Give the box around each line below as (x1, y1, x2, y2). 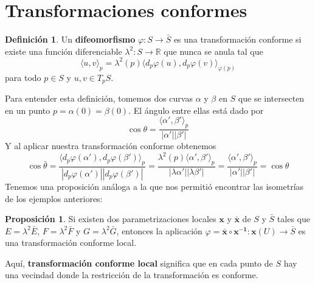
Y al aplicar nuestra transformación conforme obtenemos (5, 139, 216, 152)
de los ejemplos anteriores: (5, 192, 103, 204)
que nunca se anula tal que (164, 44, 263, 57)
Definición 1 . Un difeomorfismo (5, 33, 136, 46)
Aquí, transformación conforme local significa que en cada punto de (5, 256, 273, 269)
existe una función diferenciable (5, 44, 122, 57)
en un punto (5, 103, 50, 116)
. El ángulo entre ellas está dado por (128, 103, 264, 116)
